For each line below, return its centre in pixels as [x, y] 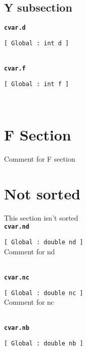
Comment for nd [30, 251]
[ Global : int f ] [36, 84]
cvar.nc [17, 277]
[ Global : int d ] [36, 43]
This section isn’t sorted [41, 217]
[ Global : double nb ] [44, 344]
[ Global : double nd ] [44, 242]
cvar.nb [17, 328]
